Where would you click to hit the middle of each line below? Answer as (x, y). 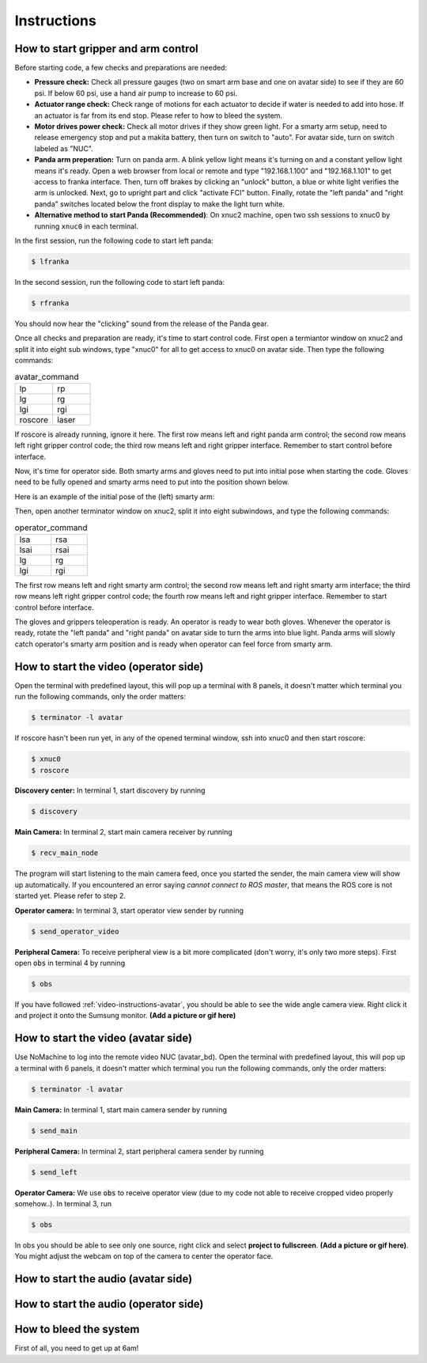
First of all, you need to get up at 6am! (77, 1348)
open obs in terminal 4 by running (70, 963)
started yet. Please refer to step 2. (70, 896)
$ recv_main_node (65, 853)
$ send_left (55, 1172)
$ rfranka (50, 303)
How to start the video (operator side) (109, 666)
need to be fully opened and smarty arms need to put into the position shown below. (152, 482)
